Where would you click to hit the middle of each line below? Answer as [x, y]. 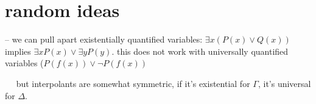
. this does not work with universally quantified [200, 51]
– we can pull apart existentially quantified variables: [104, 39]
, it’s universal [284, 83]
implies [18, 51]
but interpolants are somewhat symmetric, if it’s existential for [133, 83]
